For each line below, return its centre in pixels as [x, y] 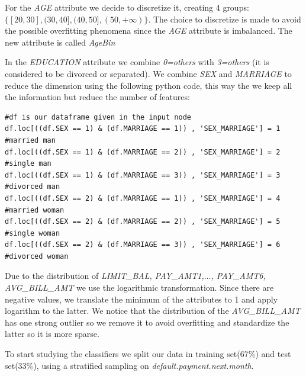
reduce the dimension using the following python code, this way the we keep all [149, 85]
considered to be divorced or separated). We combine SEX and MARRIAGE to [148, 73]
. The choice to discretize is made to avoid [225, 19]
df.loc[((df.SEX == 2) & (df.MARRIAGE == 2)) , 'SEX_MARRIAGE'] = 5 [143, 222]
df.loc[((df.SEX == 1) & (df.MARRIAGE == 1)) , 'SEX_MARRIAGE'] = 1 [143, 129]
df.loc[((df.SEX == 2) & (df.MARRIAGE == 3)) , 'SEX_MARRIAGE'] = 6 [143, 245]
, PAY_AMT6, [238, 276]
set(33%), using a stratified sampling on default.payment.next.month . [129, 365]
